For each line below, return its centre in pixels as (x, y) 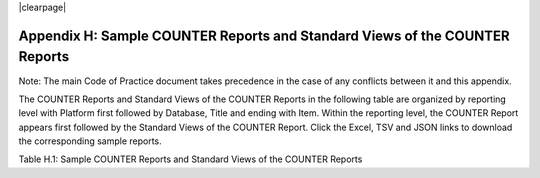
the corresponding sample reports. (90, 141)
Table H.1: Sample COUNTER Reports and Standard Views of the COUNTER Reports (190, 159)
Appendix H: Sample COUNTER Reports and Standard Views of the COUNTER (264, 35)
